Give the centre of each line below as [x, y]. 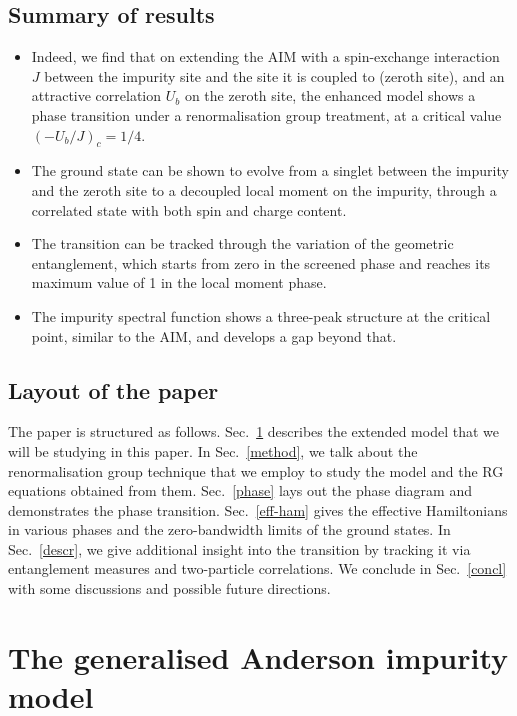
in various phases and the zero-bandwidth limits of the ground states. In [229, 529]
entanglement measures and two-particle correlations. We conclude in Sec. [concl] [257, 568]
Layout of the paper [113, 389]
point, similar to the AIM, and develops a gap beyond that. [214, 335]
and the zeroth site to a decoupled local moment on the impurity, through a [264, 189]
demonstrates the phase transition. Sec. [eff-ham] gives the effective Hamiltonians [258, 509]
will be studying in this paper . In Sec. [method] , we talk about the [213, 450]
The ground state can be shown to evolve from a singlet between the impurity [270, 170]
